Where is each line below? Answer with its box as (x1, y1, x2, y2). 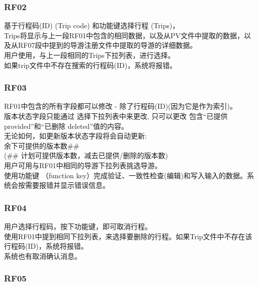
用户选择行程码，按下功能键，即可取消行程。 (4, 221, 152, 231)
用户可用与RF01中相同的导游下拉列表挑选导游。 (4, 160, 162, 170)
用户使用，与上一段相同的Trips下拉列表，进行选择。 (4, 50, 175, 60)
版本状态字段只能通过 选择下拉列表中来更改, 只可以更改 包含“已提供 (4, 111, 228, 121)
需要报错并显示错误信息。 (25, 180, 110, 190)
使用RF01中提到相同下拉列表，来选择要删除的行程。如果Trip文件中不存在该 (4, 231, 252, 241)
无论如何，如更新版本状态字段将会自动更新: (4, 130, 147, 141)
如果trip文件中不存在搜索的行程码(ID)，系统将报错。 (4, 59, 177, 70)
